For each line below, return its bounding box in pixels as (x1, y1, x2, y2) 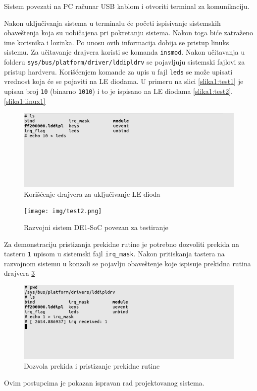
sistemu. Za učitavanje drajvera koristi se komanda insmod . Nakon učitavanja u (4, 47, 245, 57)
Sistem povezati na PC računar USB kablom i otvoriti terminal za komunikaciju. (4, 1, 250, 11)
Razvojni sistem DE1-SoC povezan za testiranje (24, 222, 168, 232)
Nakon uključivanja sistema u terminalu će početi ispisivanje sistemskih (4, 17, 221, 28)
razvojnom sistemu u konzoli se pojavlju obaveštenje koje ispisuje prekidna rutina (4, 258, 251, 268)
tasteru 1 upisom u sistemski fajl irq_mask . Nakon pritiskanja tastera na (4, 248, 225, 259)
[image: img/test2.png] (24, 208, 102, 215)
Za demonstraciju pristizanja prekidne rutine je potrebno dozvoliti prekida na (4, 238, 239, 249)
